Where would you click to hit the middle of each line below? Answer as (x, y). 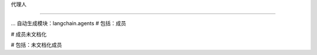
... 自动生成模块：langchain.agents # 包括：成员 (68, 23)
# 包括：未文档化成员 (36, 45)
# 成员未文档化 (29, 34)
